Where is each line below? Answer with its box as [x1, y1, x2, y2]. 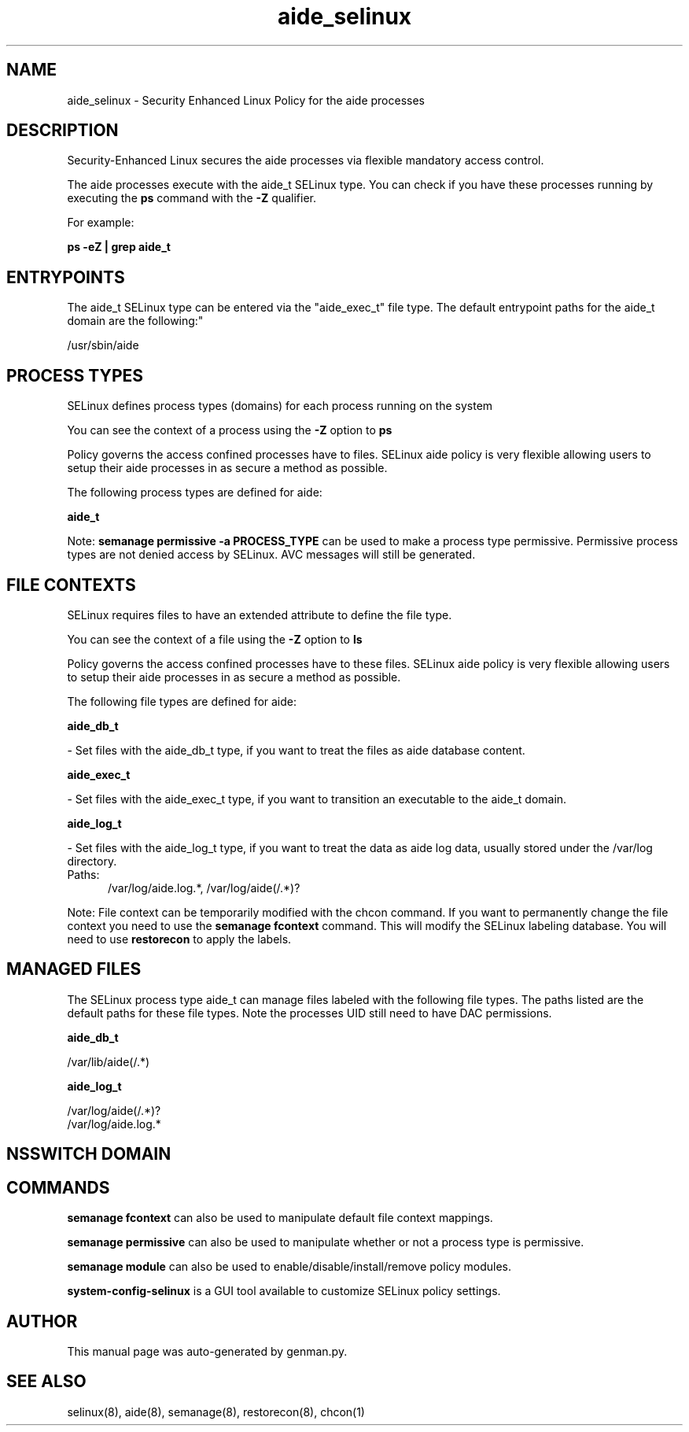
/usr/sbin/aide [67, 338, 139, 352]
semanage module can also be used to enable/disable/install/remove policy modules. [67, 1260, 512, 1274]
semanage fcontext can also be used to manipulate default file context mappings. [67, 1211, 493, 1225]
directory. [67, 854, 117, 868]
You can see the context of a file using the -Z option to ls [67, 632, 363, 646]
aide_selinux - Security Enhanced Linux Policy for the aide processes [67, 93, 426, 107]
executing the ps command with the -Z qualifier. [67, 191, 316, 205]
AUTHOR [6, 1311, 78, 1331]
